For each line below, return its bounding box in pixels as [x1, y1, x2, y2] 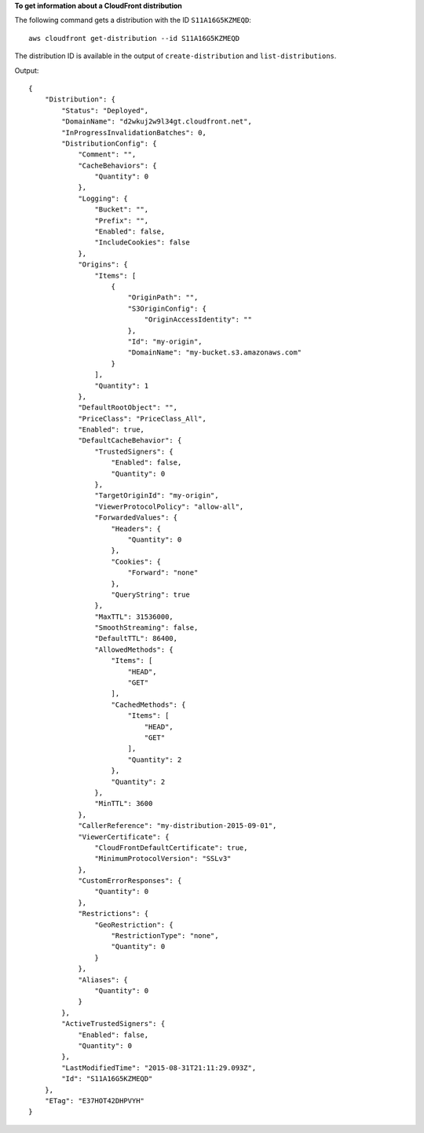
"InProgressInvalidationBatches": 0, [61, 128, 207, 137]
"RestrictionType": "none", [111, 932, 219, 940]
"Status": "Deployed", [61, 106, 149, 115]
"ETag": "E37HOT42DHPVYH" [44, 1096, 145, 1105]
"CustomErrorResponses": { [78, 877, 182, 885]
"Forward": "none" [127, 568, 199, 577]
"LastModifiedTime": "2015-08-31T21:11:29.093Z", [61, 1063, 257, 1072]
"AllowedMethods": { [94, 645, 174, 654]
